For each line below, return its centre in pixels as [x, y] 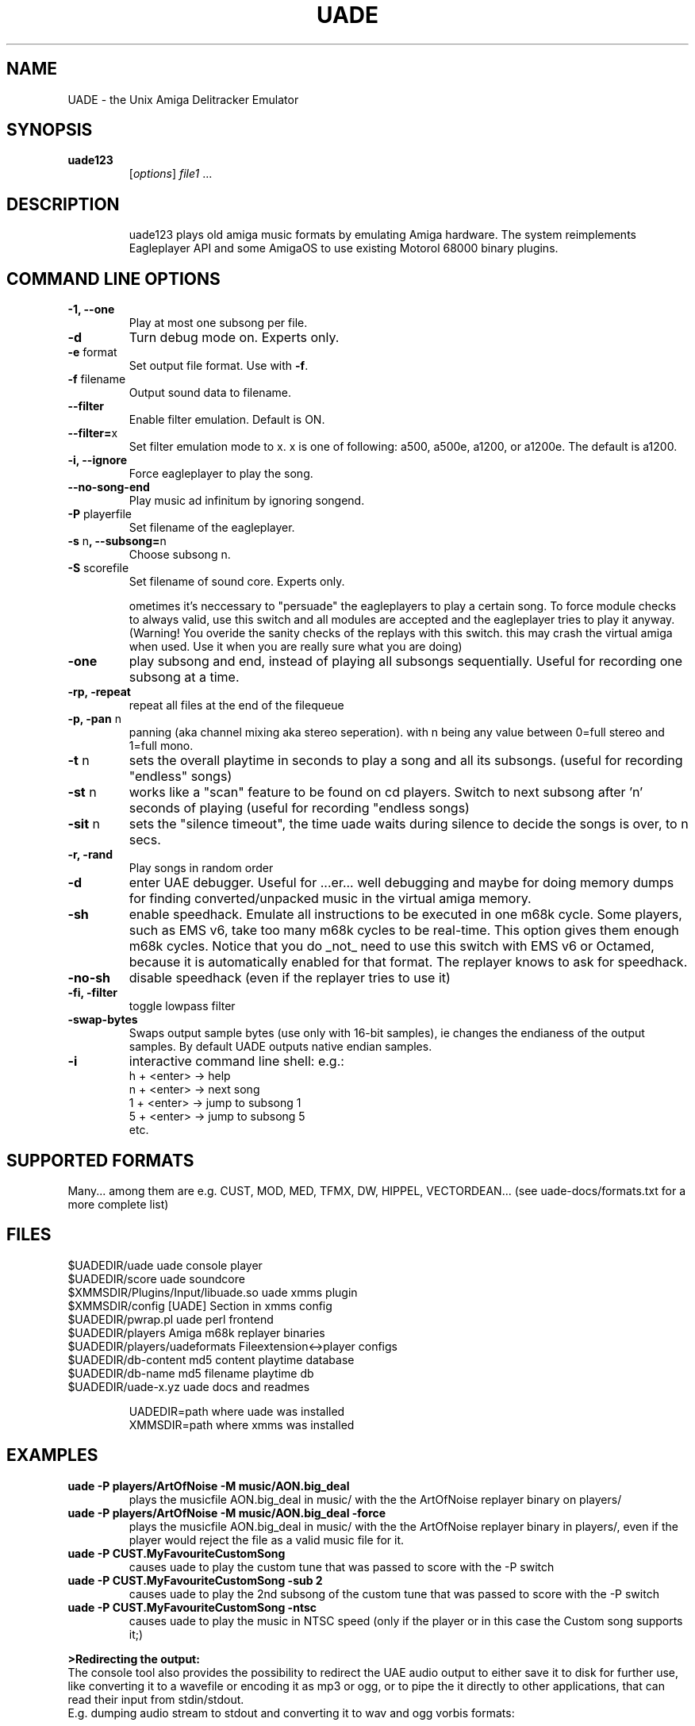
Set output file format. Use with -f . [219, 366]
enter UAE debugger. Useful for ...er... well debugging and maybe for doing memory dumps [401, 883]
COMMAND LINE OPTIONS [113, 279]
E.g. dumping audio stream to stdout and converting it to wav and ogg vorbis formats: [291, 1713]
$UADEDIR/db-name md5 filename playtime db [191, 1373]
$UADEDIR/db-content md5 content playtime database [211, 1359]
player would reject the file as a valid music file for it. [267, 1540]
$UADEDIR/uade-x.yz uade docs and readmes [189, 1386]
